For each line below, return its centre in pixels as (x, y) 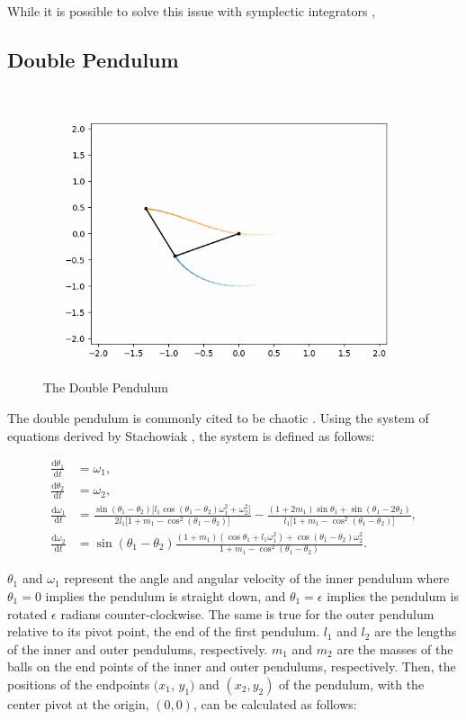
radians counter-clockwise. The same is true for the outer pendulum (247, 613)
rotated (27, 613)
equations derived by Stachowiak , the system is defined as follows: (191, 435)
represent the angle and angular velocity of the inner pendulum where (257, 578)
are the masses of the (395, 648)
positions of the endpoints (79, 684)
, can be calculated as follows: (275, 703)
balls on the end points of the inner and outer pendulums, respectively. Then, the (232, 666)
